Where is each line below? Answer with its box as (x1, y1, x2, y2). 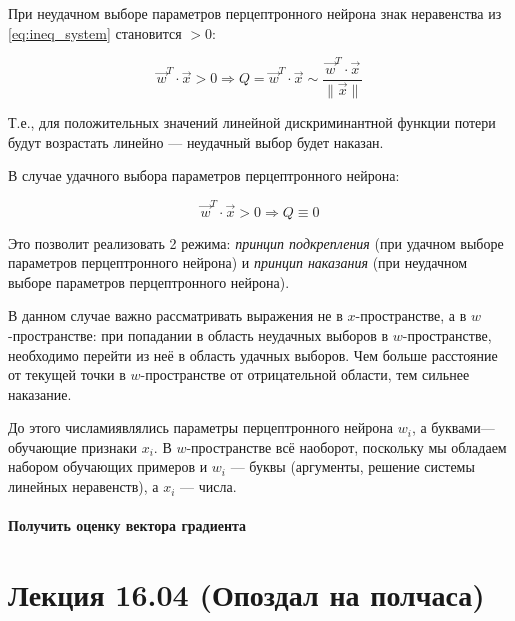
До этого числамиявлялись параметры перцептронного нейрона (8, 417, 394, 438)
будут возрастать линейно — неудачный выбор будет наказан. (8, 131, 384, 152)
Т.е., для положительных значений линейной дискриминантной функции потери (8, 112, 496, 133)
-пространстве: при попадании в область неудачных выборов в (8, 324, 389, 345)
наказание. (8, 383, 72, 404)
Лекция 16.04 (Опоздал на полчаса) (8, 574, 485, 615)
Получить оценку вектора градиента (8, 515, 247, 536)
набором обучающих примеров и (8, 456, 208, 477)
